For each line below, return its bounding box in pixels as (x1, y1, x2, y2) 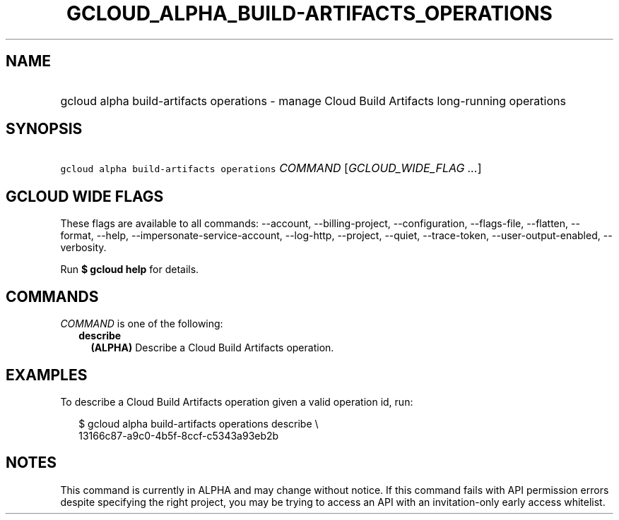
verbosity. (60, 241, 107, 254)
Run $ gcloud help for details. (60, 263, 199, 276)
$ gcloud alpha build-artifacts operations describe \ (78, 417, 319, 430)
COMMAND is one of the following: (60, 318, 223, 330)
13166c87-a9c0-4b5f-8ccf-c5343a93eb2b (78, 429, 279, 442)
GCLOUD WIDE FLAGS (6, 187, 164, 205)
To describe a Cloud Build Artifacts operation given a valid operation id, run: (60, 395, 413, 408)
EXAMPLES (6, 365, 88, 384)
